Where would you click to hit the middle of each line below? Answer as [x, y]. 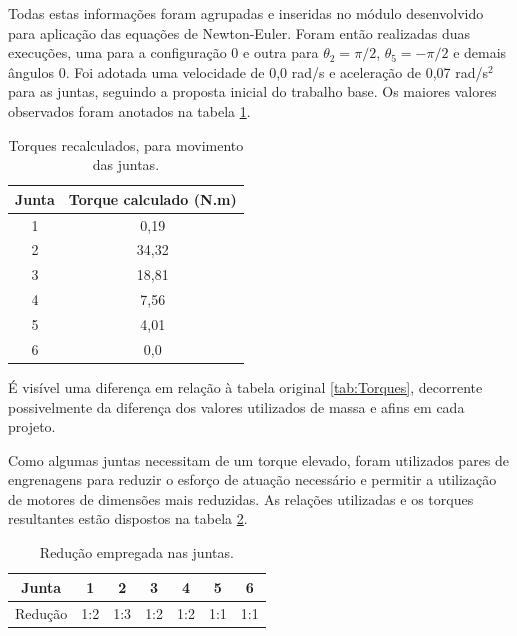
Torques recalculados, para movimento [126, 144]
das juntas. [126, 164]
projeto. [32, 426]
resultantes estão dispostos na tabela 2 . [128, 518]
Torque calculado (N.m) [152, 198]
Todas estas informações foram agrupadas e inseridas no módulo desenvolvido [246, 13]
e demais [480, 52]
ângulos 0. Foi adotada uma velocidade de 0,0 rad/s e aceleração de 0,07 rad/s [248, 71]
